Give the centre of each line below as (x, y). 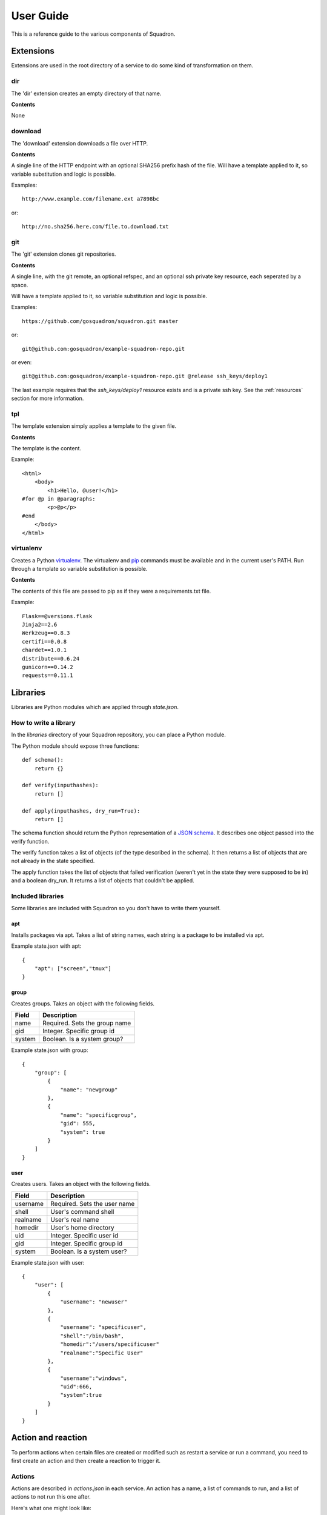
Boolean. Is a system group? (83, 1039)
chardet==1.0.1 (45, 650)
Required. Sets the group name (87, 1023)
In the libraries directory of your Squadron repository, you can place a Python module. (119, 735)
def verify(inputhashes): (61, 785)
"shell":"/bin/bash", (92, 1336)
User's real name (75, 1219)
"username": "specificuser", (103, 1327)
